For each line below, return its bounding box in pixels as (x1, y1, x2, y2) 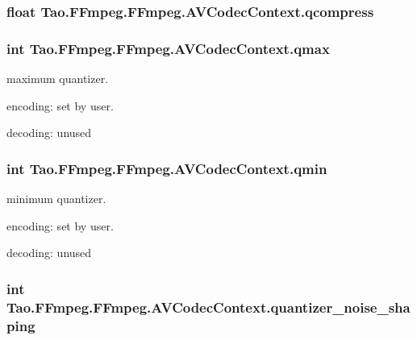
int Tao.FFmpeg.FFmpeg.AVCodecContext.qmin (6, 158, 327, 178)
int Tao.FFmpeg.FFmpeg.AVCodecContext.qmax (6, 38, 330, 58)
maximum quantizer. (6, 70, 109, 87)
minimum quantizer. (6, 190, 106, 207)
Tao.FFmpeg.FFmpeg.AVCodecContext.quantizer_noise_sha (6, 296, 411, 317)
